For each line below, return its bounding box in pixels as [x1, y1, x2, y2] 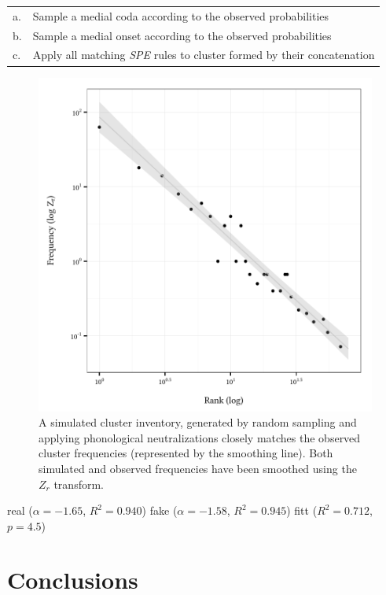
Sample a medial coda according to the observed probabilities [32, 7, 329, 24]
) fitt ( [286, 502, 318, 519]
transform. [53, 475, 104, 492]
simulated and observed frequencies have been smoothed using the [39, 460, 357, 476]
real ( [7, 502, 33, 519]
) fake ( [142, 502, 178, 519]
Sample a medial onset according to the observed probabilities [32, 27, 332, 43]
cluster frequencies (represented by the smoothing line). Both [39, 445, 333, 461]
